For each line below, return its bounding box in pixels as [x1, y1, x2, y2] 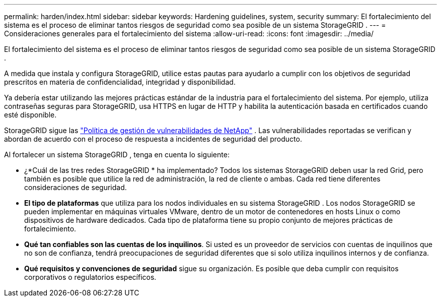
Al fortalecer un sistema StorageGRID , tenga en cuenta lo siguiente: [4, 150, 230, 159]
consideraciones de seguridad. [24, 183, 127, 192]
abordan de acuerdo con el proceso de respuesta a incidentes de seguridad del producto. [4, 135, 302, 143]
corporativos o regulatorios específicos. [24, 273, 157, 281]
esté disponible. [4, 110, 57, 119]
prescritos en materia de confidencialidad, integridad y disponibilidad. [4, 78, 236, 86]
